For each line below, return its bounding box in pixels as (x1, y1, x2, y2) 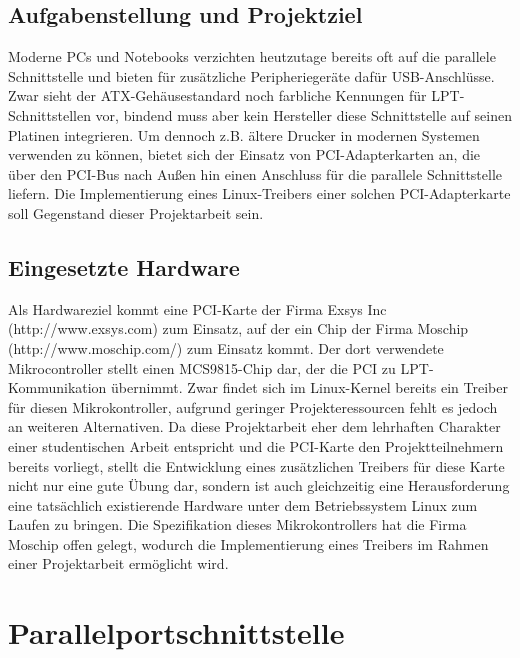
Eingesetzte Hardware (8, 251, 240, 282)
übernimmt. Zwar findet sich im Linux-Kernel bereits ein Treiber (111, 377, 508, 398)
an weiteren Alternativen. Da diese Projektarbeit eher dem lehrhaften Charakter (8, 416, 501, 437)
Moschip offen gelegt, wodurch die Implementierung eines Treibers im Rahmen (8, 533, 489, 554)
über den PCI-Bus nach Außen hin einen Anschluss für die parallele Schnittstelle (8, 163, 503, 184)
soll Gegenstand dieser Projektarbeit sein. (8, 202, 264, 223)
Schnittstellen (8, 104, 91, 125)
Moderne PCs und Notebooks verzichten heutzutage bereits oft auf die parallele (8, 46, 496, 67)
